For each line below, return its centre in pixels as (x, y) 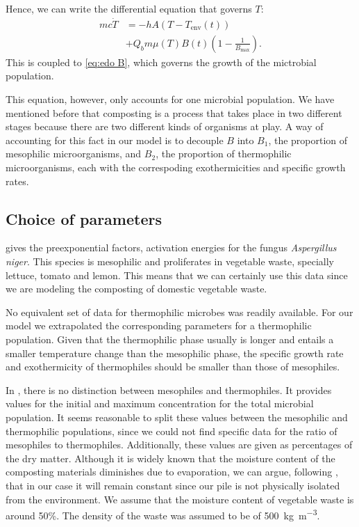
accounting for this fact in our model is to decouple (115, 140)
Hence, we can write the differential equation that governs (129, 8)
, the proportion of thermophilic (224, 154)
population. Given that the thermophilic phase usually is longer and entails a (170, 339)
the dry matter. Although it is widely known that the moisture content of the (170, 458)
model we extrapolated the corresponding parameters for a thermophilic (159, 325)
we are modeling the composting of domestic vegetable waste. (136, 289)
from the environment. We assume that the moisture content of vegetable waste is (180, 499)
